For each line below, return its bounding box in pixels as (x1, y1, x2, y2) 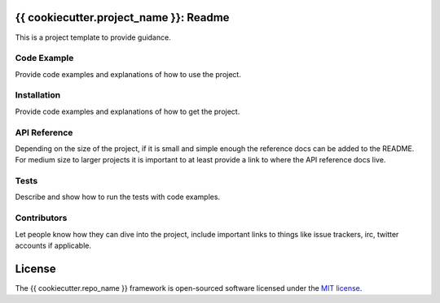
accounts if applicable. (15, 240, 92, 250)
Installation (15, 89, 61, 101)
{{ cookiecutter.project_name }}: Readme (15, 11, 230, 24)
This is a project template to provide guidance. (15, 32, 171, 42)
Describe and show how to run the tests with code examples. (15, 192, 220, 202)
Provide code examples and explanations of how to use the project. (15, 69, 242, 79)
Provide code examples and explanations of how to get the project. (15, 106, 240, 116)
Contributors (15, 212, 68, 223)
